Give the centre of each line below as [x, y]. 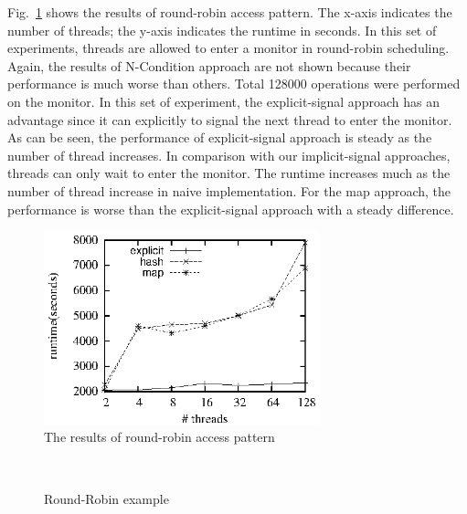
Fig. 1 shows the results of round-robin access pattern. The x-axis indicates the [230, 12]
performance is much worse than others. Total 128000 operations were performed [234, 84]
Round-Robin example [106, 498]
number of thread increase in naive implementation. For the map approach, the [229, 190]
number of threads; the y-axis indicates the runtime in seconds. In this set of [222, 30]
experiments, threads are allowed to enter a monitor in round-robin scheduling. [228, 48]
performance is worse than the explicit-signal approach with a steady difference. [231, 209]
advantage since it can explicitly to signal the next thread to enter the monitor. [230, 119]
